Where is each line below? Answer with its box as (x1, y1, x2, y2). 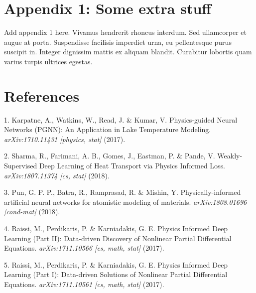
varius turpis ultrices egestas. (4, 56, 93, 66)
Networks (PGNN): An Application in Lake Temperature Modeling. (4, 124, 211, 135)
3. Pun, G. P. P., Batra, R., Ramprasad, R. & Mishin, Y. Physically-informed (4, 187, 241, 197)
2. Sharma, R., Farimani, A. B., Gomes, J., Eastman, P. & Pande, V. (4, 150, 215, 161)
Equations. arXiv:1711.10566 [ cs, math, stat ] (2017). (4, 243, 164, 253)
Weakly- (217, 150, 243, 161)
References (4, 85, 80, 106)
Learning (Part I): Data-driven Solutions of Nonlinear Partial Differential (4, 269, 228, 280)
